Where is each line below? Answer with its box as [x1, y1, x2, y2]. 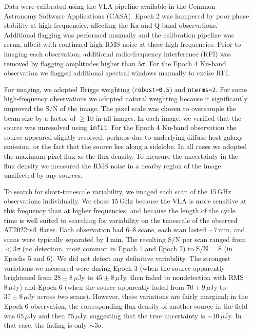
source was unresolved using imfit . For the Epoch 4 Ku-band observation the [4, 122, 236, 132]
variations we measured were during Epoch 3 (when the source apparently [4, 262, 225, 273]
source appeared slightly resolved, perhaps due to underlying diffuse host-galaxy [4, 131, 243, 142]
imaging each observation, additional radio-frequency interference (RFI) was [4, 48, 231, 58]
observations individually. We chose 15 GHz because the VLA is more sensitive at [4, 196, 247, 206]
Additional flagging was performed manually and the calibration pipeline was [4, 29, 234, 39]
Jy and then [29, 310, 65, 320]
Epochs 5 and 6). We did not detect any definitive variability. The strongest [4, 253, 231, 263]
